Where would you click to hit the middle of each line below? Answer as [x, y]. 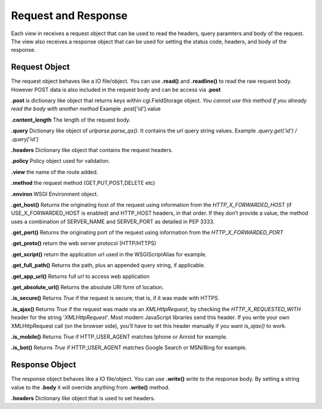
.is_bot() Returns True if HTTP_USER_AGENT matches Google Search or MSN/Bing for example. [129, 348]
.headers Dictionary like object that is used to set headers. [83, 398]
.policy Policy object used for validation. [61, 161]
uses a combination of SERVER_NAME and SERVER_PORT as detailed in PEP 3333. [113, 221]
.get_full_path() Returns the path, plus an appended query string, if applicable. [108, 265]
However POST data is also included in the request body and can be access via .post [116, 89]
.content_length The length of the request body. [71, 120]
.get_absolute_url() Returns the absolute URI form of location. [87, 287]
